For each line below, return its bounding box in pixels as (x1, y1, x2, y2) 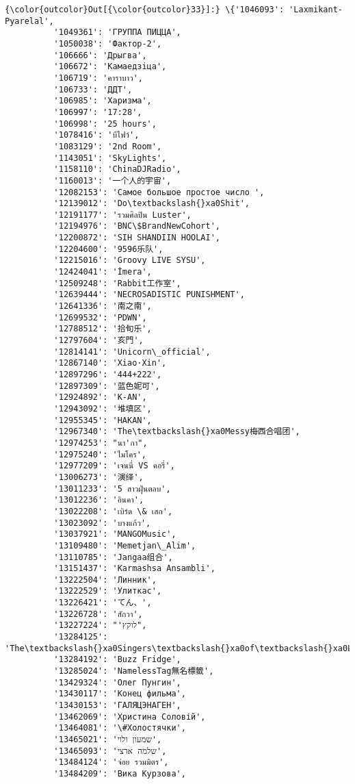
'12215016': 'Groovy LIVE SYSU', (53, 255, 206, 266)
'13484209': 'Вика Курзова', (53, 768, 186, 779)
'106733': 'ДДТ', (53, 84, 133, 94)
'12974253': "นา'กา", (53, 438, 148, 448)
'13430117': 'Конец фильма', (53, 689, 186, 699)
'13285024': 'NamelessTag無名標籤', (53, 666, 214, 676)
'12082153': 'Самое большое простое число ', (53, 187, 265, 197)
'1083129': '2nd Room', (53, 141, 162, 151)
